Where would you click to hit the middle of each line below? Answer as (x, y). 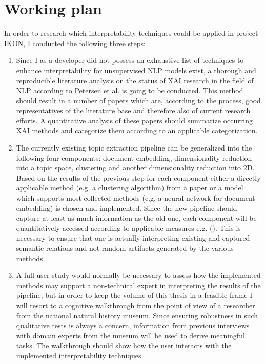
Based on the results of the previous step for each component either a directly (138, 177)
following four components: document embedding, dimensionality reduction (134, 157)
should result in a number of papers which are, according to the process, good (138, 100)
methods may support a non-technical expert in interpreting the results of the (138, 285)
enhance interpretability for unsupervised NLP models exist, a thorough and (136, 70)
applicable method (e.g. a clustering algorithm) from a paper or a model (130, 188)
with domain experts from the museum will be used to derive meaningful (130, 335)
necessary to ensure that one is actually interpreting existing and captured (133, 238)
